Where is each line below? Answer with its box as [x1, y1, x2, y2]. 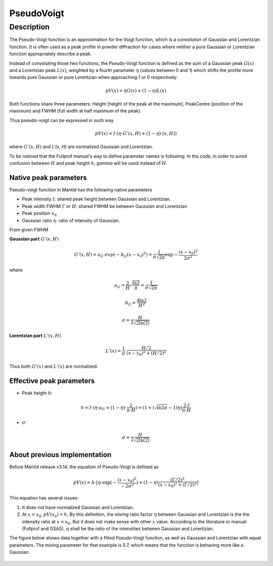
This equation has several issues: [9, 495, 79, 501]
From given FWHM [9, 226, 49, 233]
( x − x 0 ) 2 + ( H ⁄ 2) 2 [126, 349, 166, 357]
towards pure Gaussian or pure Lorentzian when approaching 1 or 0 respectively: [9, 74, 178, 81]
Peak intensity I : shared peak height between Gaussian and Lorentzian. [22, 196, 171, 202]
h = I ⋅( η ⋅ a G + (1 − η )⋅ [80, 405, 127, 412]
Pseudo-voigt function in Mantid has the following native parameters [9, 187, 153, 193]
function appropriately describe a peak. [9, 51, 92, 57]
